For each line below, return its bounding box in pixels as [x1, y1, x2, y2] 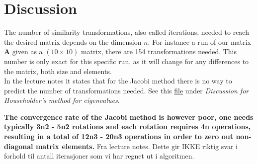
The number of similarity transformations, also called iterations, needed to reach [4, 27, 249, 37]
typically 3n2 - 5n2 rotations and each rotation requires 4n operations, [4, 121, 251, 132]
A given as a [4, 46, 43, 57]
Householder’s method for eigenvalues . [4, 95, 120, 105]
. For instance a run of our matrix [148, 36, 251, 47]
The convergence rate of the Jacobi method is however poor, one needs [4, 111, 254, 122]
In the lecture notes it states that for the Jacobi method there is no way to [4, 76, 232, 86]
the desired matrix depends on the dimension [4, 36, 142, 47]
